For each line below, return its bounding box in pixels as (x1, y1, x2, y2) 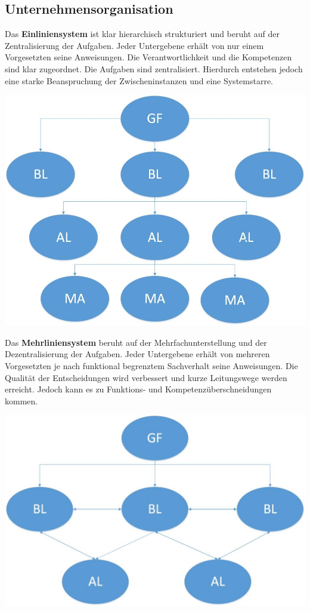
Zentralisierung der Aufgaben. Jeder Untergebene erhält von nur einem (5, 39, 264, 51)
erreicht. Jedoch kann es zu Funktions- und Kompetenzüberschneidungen (5, 383, 272, 395)
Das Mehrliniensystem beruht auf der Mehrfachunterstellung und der (5, 336, 267, 348)
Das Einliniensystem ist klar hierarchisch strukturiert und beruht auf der (5, 27, 280, 40)
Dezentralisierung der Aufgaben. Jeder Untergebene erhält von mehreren (5, 348, 270, 360)
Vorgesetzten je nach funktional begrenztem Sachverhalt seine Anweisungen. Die (5, 360, 298, 372)
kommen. (5, 394, 38, 407)
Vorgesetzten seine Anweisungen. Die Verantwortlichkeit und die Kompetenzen (5, 51, 292, 63)
